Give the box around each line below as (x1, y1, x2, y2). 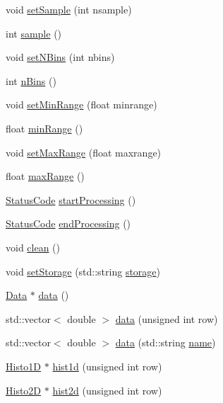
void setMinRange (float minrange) (6, 97, 157, 112)
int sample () (6, 25, 62, 40)
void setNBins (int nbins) (6, 50, 115, 64)
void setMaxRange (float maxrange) (6, 144, 162, 159)
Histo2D (6, 382, 42, 397)
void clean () (6, 239, 61, 254)
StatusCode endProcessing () (6, 216, 131, 231)
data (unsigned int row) (115, 311, 218, 326)
